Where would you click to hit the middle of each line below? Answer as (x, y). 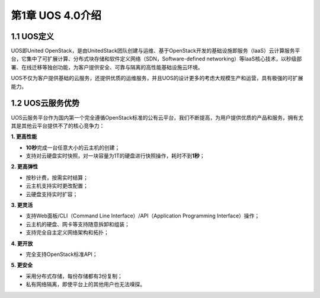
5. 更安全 (22, 265)
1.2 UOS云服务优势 (45, 103)
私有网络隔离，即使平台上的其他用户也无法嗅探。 (85, 284)
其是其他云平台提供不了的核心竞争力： (58, 126)
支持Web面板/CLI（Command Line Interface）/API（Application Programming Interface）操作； (143, 216)
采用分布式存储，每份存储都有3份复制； (74, 276)
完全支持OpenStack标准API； (62, 254)
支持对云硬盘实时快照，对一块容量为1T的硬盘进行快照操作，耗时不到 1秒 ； (115, 156)
